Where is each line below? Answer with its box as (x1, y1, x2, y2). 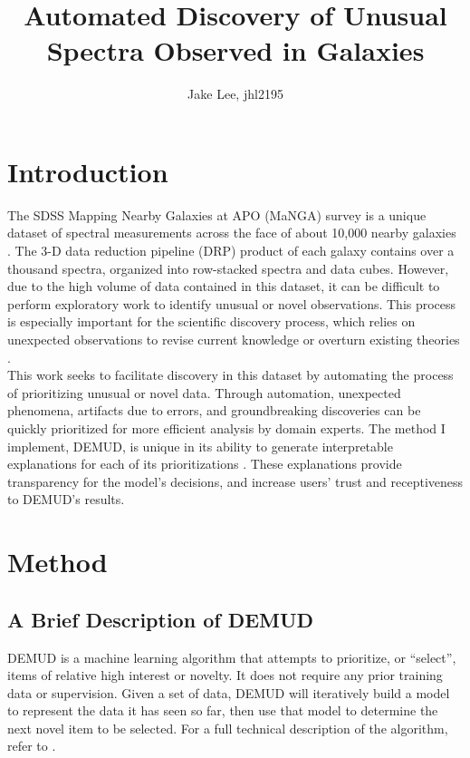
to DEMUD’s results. (7, 490, 125, 509)
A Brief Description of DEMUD (7, 605, 314, 633)
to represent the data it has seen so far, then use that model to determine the (7, 701, 438, 720)
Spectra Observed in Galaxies (46, 32, 425, 69)
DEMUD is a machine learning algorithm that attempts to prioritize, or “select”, (7, 647, 456, 666)
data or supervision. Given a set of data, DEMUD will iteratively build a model (7, 683, 450, 702)
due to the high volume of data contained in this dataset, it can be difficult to (7, 277, 440, 296)
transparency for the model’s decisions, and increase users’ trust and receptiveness (7, 471, 464, 491)
